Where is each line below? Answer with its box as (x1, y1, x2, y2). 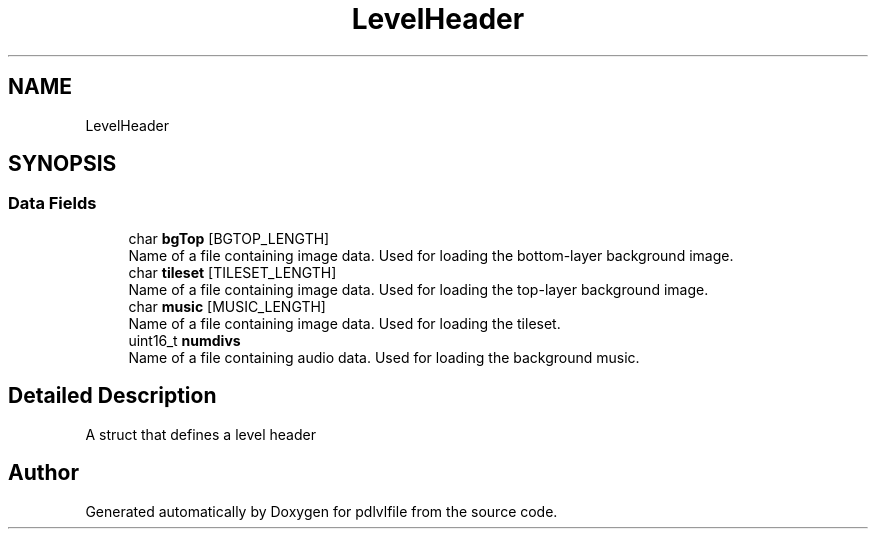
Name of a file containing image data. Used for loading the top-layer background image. (128, 280, 709, 298)
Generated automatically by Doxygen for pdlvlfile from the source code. (85, 502, 558, 520)
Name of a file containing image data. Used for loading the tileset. (128, 314, 561, 332)
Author (8, 460, 79, 486)
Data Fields (8, 193, 97, 214)
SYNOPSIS (8, 151, 117, 177)
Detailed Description (8, 383, 217, 409)
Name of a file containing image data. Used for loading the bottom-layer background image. (128, 246, 734, 264)
